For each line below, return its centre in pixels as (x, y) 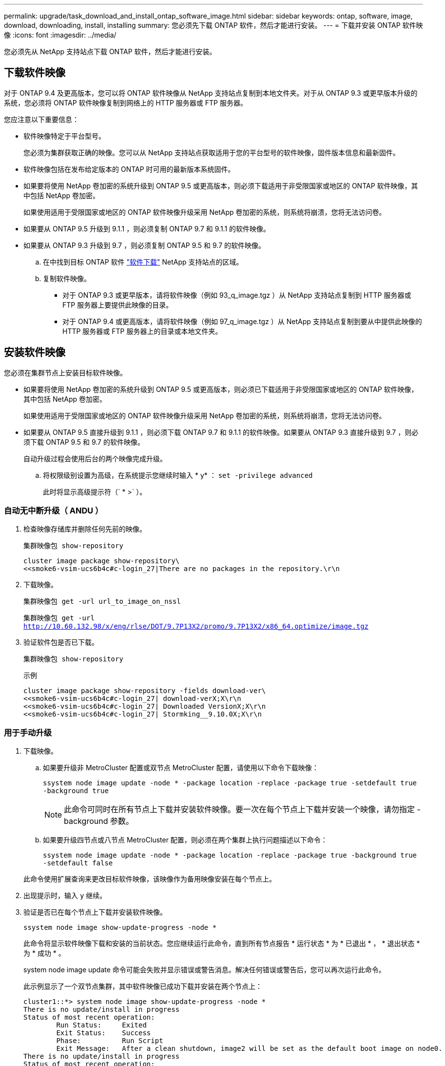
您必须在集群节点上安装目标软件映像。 (65, 372)
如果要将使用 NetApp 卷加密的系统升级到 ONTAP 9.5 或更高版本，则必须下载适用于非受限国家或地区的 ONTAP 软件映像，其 (221, 185)
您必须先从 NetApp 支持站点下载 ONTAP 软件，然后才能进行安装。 (110, 51)
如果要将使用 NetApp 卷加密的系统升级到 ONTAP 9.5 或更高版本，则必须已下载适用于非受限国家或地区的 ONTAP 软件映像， (221, 389)
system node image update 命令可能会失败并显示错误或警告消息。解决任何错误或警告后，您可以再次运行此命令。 (204, 970)
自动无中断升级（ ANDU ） (54, 511)
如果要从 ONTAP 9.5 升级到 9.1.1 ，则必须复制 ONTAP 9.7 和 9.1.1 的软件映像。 (147, 228)
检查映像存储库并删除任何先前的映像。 (85, 529)
